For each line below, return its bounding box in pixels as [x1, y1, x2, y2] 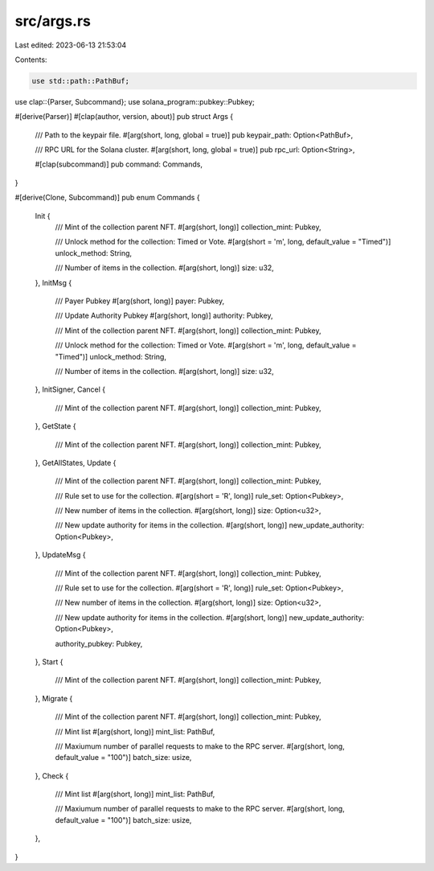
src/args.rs [14, 12, 92, 30]
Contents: [14, 55, 47, 64]
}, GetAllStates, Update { [35, 458, 117, 467]
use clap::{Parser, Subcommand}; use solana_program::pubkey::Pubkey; [14, 97, 255, 106]
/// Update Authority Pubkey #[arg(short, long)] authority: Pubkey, [55, 310, 273, 321]
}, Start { [35, 656, 63, 667]
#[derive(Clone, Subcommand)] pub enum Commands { [14, 193, 200, 203]
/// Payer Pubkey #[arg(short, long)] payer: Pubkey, [55, 296, 225, 306]
